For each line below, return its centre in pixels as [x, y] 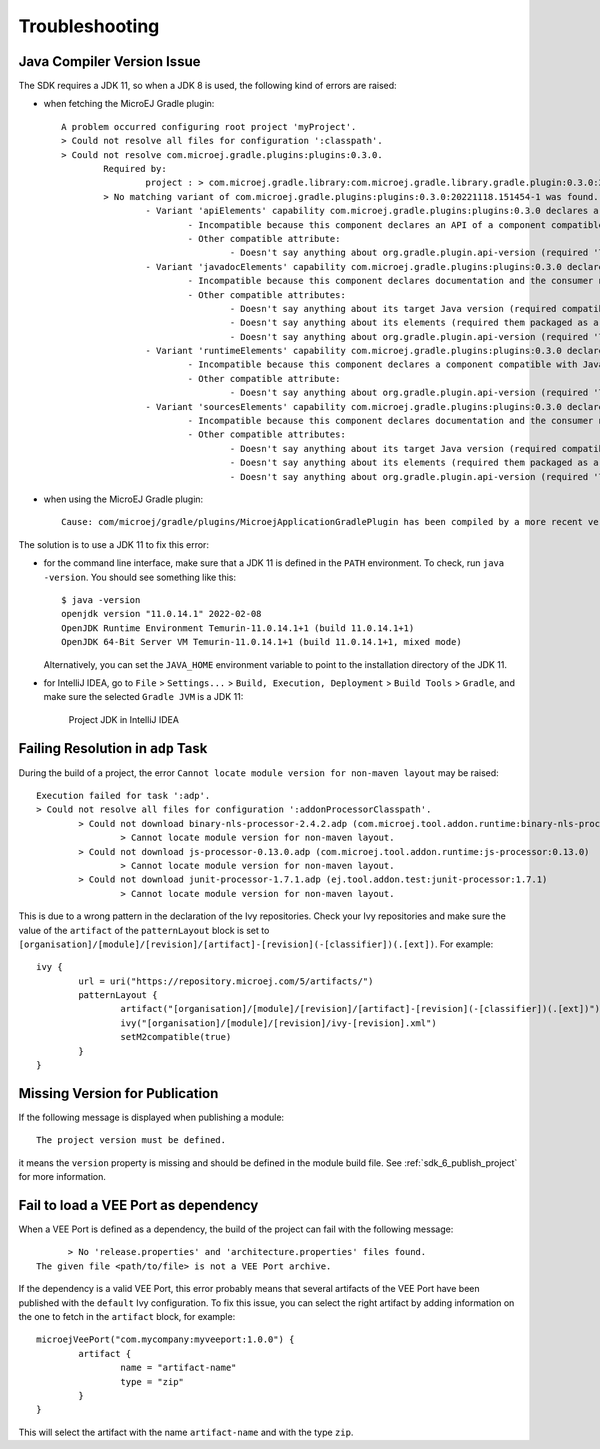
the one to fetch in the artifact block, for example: [127, 1316]
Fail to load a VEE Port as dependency [138, 1205]
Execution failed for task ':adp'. [123, 795]
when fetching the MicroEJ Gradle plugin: [129, 104]
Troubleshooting [89, 26]
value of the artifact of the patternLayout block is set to [144, 930]
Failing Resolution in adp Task [113, 748]
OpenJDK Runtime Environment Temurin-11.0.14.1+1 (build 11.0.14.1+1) [238, 628]
